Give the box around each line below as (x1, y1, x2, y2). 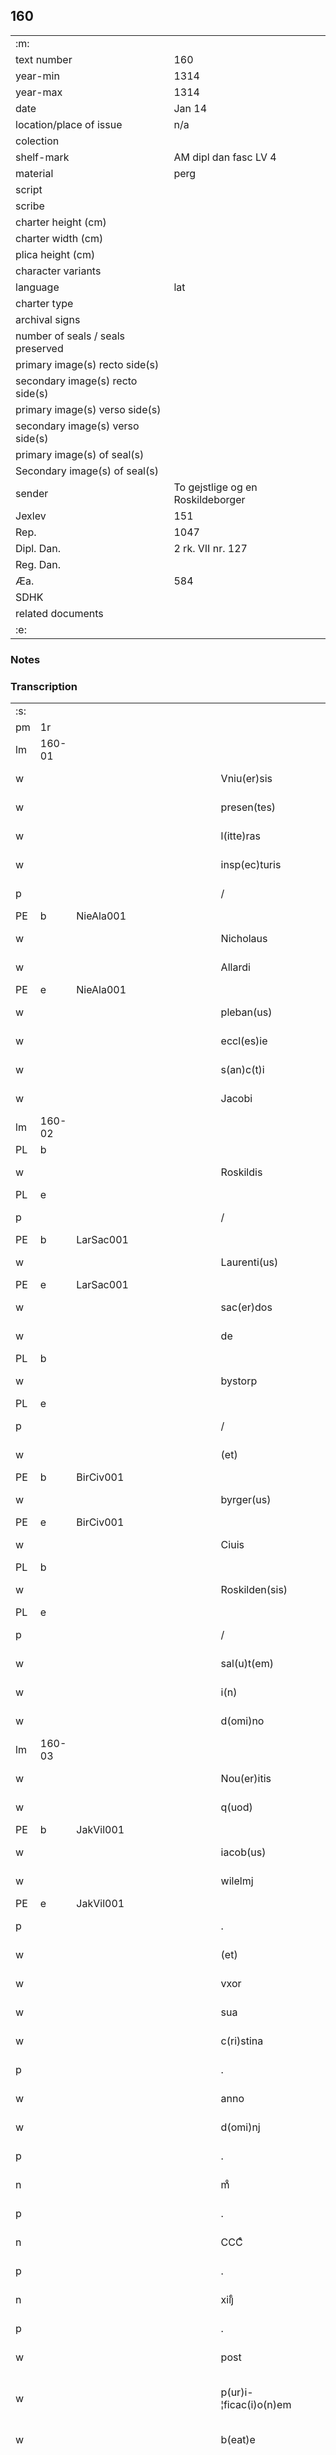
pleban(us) (220, 1005, 273, 1019)
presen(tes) (220, 800, 277, 814)
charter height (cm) (15, 215, 107, 229)
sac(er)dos (220, 1300, 273, 1314)
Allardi (220, 960, 251, 974)
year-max (15, 85, 63, 99)
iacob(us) (220, 1845, 267, 1859)
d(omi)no (220, 1714, 265, 1728)
